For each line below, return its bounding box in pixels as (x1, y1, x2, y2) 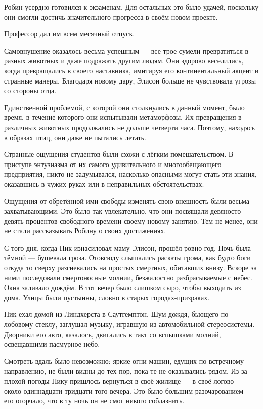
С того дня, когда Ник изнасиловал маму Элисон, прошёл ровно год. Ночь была (4, 242, 251, 253)
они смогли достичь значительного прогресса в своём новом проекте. (4, 11, 218, 22)
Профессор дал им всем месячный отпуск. (4, 28, 135, 39)
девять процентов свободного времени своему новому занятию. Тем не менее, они (4, 215, 258, 226)
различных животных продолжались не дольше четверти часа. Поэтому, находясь (4, 121, 255, 132)
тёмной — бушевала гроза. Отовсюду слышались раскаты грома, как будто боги (4, 252, 251, 263)
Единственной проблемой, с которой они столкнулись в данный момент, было (4, 102, 245, 112)
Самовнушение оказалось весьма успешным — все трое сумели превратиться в (4, 45, 249, 56)
